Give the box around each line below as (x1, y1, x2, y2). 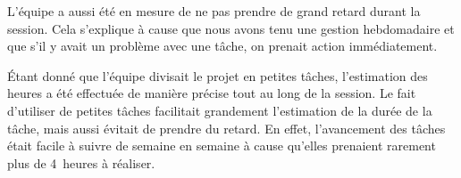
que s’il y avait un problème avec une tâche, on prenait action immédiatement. (7, 36, 438, 55)
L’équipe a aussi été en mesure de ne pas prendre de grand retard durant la (7, 2, 421, 20)
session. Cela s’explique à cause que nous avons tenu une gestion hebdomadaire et (7, 19, 455, 37)
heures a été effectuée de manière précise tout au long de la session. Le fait (7, 84, 416, 102)
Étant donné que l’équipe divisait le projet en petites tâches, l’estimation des (7, 66, 428, 85)
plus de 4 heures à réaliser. (7, 153, 155, 172)
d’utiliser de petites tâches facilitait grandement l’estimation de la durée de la (7, 101, 432, 119)
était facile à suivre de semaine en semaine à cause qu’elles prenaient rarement (7, 136, 436, 155)
